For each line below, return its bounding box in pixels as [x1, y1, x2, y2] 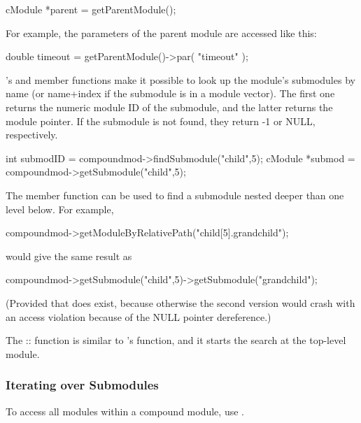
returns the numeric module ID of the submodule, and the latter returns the [6, 99, 333, 114]
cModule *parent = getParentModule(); [6, 2, 176, 16]
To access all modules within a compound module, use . [6, 403, 244, 418]
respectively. [6, 127, 58, 142]
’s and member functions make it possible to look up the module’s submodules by [6, 72, 355, 87]
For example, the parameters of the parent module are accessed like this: [6, 25, 317, 40]
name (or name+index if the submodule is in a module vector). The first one [6, 86, 335, 101]
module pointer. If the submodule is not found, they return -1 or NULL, [6, 113, 316, 128]
